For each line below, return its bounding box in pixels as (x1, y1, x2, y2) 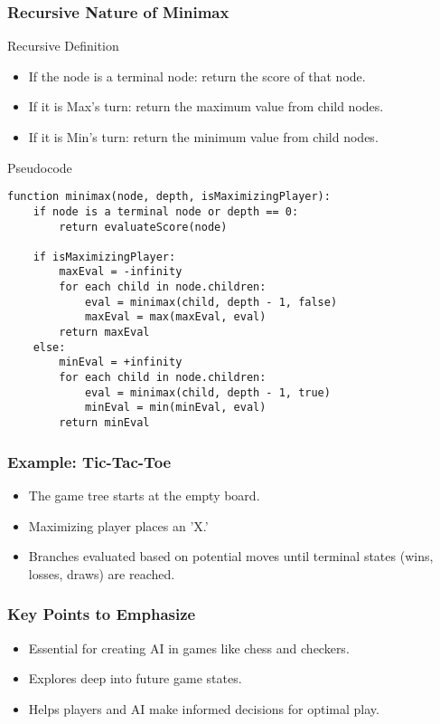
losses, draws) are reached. (28, 564, 175, 583)
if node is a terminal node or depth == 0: (33, 205, 299, 218)
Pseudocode (7, 157, 72, 176)
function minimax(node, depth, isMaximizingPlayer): (7, 190, 331, 204)
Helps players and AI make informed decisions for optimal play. (28, 699, 379, 718)
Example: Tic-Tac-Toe (7, 450, 172, 472)
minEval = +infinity (59, 356, 183, 369)
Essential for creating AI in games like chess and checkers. (28, 638, 350, 657)
